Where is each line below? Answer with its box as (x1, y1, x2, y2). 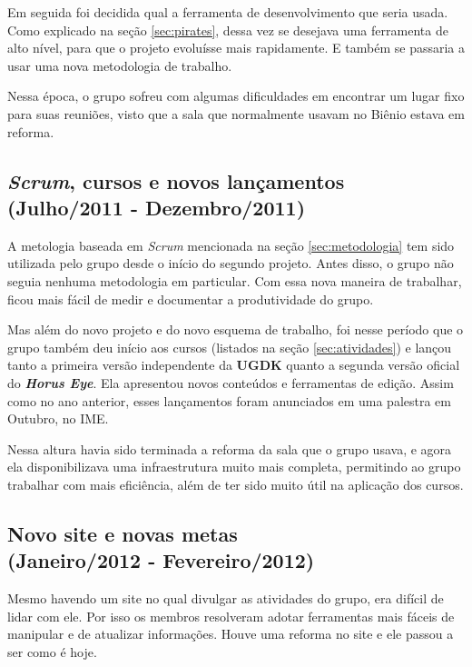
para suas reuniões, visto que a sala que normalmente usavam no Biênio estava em (7, 104, 465, 123)
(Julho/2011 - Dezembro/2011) (7, 193, 306, 221)
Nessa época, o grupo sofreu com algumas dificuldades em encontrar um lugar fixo (7, 86, 465, 105)
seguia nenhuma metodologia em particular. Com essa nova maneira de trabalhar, (7, 271, 462, 290)
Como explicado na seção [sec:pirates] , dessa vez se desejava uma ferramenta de (7, 20, 448, 39)
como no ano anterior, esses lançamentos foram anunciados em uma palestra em (7, 391, 451, 410)
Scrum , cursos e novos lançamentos (7, 166, 345, 194)
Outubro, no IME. (7, 409, 109, 428)
